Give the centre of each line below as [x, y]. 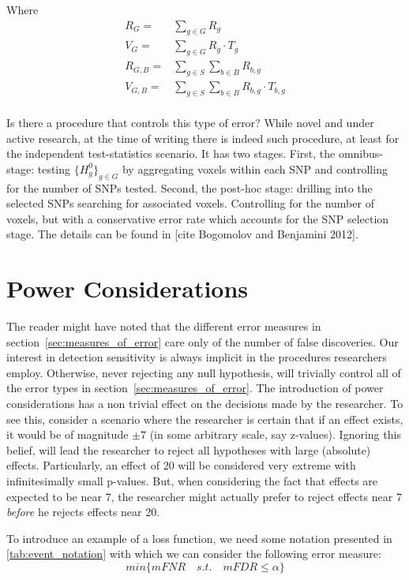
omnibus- [360, 153]
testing [54, 168]
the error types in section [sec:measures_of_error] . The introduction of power [195, 388]
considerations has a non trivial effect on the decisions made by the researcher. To [205, 403]
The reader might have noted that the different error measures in [164, 326]
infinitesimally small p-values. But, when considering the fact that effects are [192, 480]
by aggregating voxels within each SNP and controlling [255, 168]
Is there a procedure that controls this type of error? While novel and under [190, 122]
